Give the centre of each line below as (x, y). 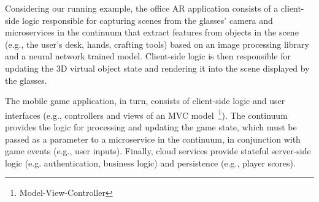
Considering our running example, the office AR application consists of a (142, 8)
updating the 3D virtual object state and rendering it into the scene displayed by (157, 68)
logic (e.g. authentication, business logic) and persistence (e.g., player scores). (150, 163)
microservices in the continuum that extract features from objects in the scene (152, 32)
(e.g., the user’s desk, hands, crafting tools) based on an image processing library (157, 44)
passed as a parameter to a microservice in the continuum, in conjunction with (153, 139)
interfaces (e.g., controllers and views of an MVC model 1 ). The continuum (146, 114)
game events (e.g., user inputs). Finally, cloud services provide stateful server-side (158, 151)
